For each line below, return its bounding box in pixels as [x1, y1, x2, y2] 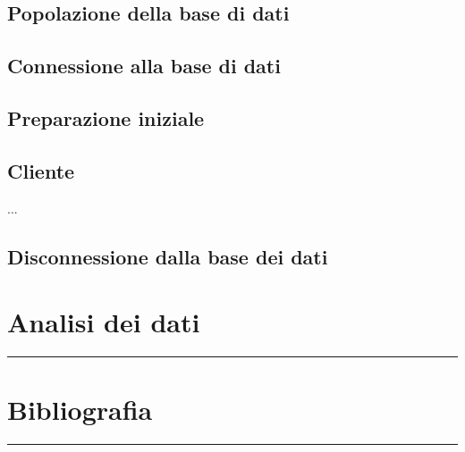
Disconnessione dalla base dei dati [7, 242, 328, 270]
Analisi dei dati [7, 304, 200, 340]
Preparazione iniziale [7, 104, 205, 131]
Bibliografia [7, 391, 153, 428]
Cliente [7, 156, 75, 184]
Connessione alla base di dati [7, 52, 281, 80]
